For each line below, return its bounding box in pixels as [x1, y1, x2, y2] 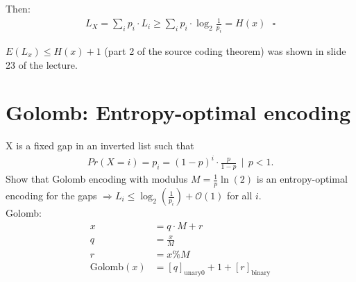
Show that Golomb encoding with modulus [6, 172, 188, 186]
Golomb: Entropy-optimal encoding [6, 98, 351, 126]
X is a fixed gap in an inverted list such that [6, 138, 194, 153]
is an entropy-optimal [256, 172, 348, 186]
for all [227, 188, 253, 203]
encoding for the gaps [6, 188, 97, 203]
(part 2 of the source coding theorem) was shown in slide [104, 43, 346, 58]
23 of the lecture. [6, 57, 78, 72]
